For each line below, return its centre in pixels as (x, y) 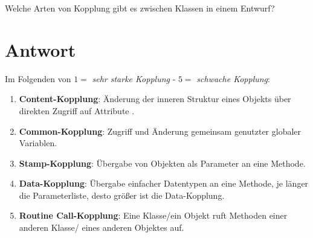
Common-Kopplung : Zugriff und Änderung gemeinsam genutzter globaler (160, 131)
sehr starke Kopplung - (134, 78)
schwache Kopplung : (233, 78)
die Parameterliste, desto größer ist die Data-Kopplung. (122, 195)
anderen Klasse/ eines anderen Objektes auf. (102, 227)
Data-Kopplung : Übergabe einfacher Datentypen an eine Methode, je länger (164, 183)
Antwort (40, 49)
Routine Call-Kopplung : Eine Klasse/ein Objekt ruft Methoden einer (153, 215)
